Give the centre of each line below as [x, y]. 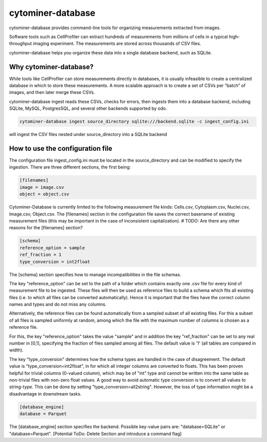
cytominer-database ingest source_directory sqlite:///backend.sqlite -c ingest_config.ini [134, 122]
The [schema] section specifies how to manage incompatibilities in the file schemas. [95, 274]
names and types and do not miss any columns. [58, 305]
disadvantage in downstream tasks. [45, 394]
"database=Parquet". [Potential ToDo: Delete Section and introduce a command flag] [95, 434]
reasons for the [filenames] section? [46, 228]
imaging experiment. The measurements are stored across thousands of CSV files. [117, 44]
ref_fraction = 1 [41, 255]
